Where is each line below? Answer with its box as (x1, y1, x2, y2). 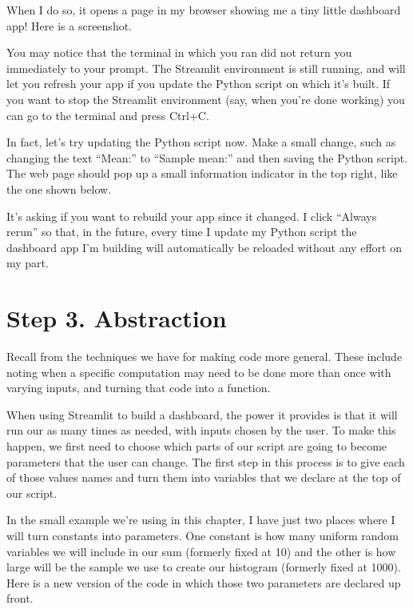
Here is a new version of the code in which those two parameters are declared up (6, 574, 401, 591)
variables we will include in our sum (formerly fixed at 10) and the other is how (6, 543, 396, 559)
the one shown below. (6, 180, 112, 197)
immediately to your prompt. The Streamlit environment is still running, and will (6, 59, 406, 76)
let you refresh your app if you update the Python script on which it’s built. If (6, 75, 391, 92)
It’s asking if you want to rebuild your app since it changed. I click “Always (6, 207, 377, 224)
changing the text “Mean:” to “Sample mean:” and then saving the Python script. (6, 149, 408, 166)
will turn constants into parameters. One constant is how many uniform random (6, 527, 399, 543)
